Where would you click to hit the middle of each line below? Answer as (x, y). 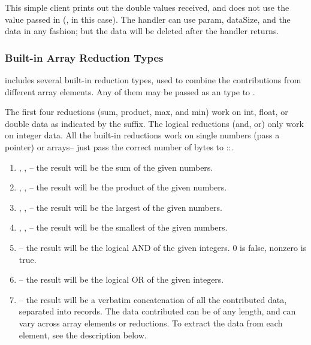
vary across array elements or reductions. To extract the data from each (151, 323)
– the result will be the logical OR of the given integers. (121, 279)
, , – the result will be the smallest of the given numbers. (123, 227)
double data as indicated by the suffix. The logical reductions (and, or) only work (154, 123)
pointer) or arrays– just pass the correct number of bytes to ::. (119, 146)
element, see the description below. (83, 335)
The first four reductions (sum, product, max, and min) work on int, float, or (147, 112)
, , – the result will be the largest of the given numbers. (120, 207)
